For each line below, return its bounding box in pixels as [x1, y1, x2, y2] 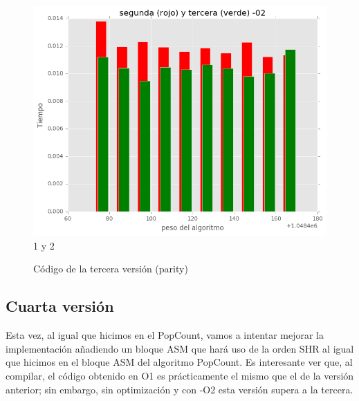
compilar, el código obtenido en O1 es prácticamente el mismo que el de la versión [6, 368, 354, 382]
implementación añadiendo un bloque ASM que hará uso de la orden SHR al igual [6, 341, 354, 355]
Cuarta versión [6, 295, 114, 317]
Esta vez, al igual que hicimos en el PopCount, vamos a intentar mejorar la [6, 328, 324, 342]
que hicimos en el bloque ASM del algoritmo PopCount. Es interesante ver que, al [6, 355, 353, 369]
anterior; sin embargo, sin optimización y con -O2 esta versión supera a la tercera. [6, 382, 353, 396]
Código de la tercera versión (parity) [33, 261, 188, 276]
